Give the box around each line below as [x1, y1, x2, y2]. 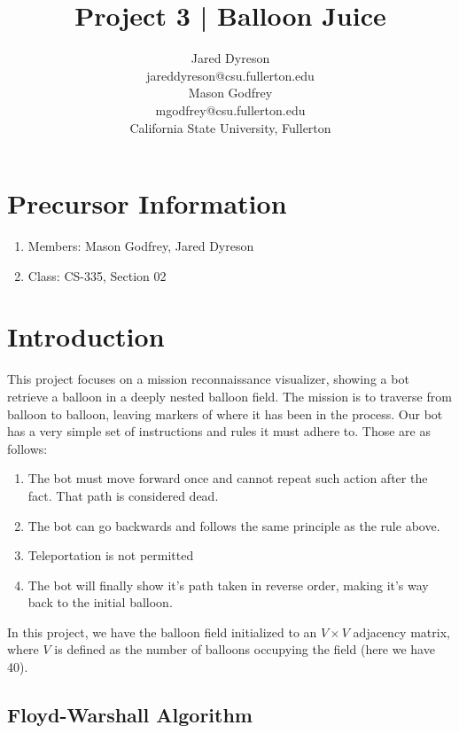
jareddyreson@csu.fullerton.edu [146, 66, 315, 84]
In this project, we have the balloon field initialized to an [7, 622, 317, 641]
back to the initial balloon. [27, 593, 173, 612]
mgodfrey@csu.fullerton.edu [155, 100, 306, 119]
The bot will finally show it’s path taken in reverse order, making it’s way [27, 575, 429, 594]
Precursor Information [7, 185, 287, 222]
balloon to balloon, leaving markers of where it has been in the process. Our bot [7, 404, 443, 423]
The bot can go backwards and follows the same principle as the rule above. [27, 516, 440, 534]
